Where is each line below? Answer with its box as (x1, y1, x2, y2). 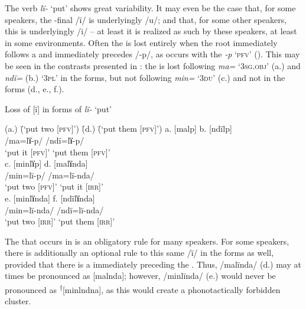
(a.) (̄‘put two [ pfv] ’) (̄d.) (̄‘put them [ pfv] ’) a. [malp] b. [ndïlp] (5, 122, 232, 135)
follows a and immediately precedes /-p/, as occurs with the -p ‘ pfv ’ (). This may (5, 48, 300, 60)
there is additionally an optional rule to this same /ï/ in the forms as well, (5, 246, 274, 259)
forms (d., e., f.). (5, 83, 64, 95)
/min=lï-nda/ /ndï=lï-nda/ (5, 203, 104, 216)
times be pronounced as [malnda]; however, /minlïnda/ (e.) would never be (5, 269, 276, 282)
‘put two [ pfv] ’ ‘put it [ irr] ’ (5, 180, 103, 193)
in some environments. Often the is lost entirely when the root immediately (5, 36, 278, 48)
